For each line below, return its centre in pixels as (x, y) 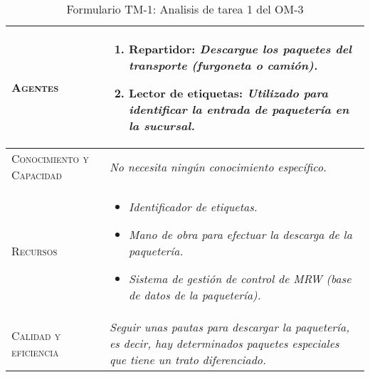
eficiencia (35, 351)
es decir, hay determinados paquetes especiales (224, 343)
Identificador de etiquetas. (193, 207)
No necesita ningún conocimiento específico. (218, 166)
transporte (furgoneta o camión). (223, 65)
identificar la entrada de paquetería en (239, 109)
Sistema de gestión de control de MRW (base (240, 278)
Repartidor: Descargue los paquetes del (240, 49)
